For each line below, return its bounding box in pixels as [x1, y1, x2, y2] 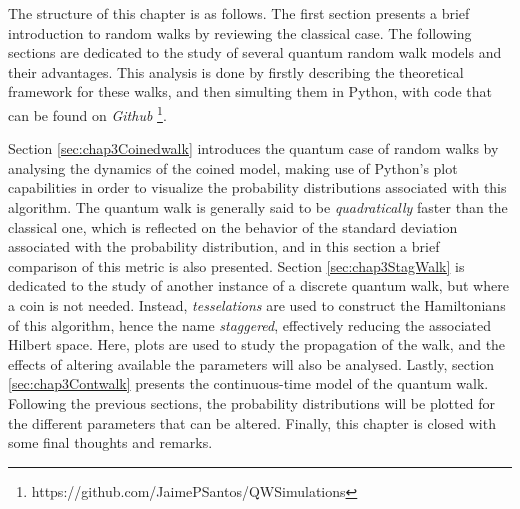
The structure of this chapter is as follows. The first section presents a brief [8, 3, 470, 23]
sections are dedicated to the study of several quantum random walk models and [8, 42, 502, 63]
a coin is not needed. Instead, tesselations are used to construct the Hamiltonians [8, 294, 506, 315]
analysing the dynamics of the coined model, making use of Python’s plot [8, 157, 458, 178]
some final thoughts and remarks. [8, 432, 213, 453]
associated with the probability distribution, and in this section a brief [8, 236, 440, 257]
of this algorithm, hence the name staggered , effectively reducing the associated [8, 314, 491, 335]
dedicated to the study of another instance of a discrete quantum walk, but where [8, 275, 509, 296]
